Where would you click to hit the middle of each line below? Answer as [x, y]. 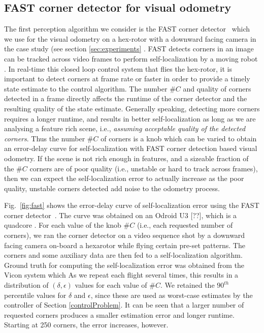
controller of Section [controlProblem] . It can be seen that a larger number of [124, 305]
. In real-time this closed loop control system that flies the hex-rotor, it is [118, 68]
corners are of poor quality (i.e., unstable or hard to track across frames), [144, 168]
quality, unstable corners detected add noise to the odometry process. [112, 188]
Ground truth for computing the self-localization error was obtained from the [124, 265]
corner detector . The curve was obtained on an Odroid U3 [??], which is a [121, 215]
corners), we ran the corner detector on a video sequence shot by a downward [125, 235]
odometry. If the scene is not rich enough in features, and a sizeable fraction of [126, 158]
